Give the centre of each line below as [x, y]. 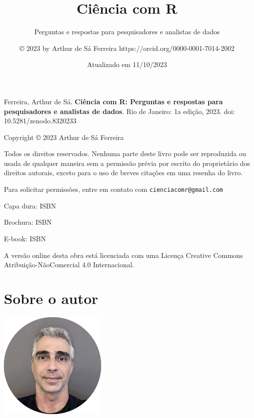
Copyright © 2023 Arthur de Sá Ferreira [64, 137]
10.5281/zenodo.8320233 [40, 121]
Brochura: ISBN [28, 222]
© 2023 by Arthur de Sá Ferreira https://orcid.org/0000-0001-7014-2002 [127, 48]
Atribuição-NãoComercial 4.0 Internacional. [69, 265]
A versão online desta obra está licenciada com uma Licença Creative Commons [124, 255]
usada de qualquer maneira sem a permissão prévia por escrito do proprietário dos [127, 163]
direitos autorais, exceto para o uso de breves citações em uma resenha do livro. [123, 173]
